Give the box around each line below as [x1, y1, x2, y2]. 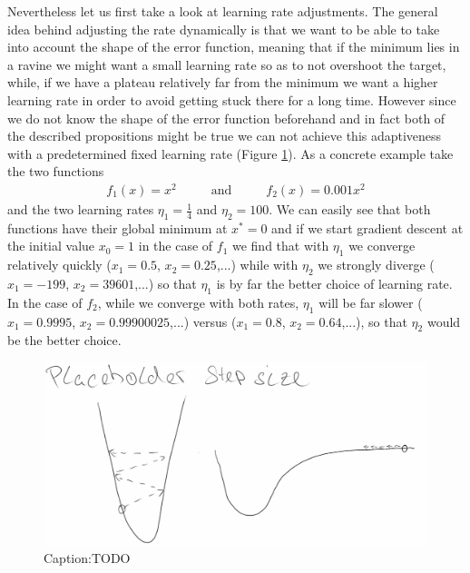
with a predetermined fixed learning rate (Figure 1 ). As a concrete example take [7, 143, 454, 163]
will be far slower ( [318, 292, 423, 311]
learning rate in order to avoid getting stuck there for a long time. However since [7, 90, 456, 109]
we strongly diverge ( [318, 255, 435, 274]
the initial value [7, 236, 95, 255]
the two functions [7, 162, 104, 181]
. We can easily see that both [269, 200, 431, 219]
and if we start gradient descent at [271, 218, 464, 237]
